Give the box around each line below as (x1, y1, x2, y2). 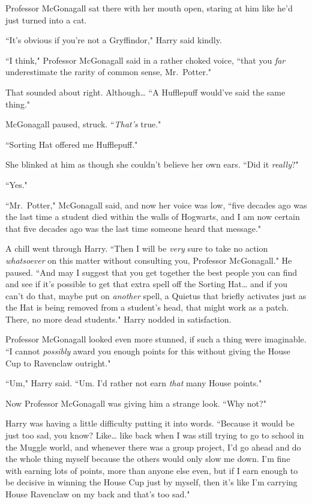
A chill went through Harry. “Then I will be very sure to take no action (5, 242, 268, 255)
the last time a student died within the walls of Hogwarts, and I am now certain (5, 210, 300, 223)
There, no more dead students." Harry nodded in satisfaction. (5, 312, 232, 325)
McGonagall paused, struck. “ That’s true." (5, 118, 161, 130)
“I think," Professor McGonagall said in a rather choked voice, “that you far (5, 53, 286, 66)
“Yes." (5, 178, 28, 190)
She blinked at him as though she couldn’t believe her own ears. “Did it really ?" (5, 158, 299, 171)
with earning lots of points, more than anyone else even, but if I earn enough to (5, 464, 298, 476)
